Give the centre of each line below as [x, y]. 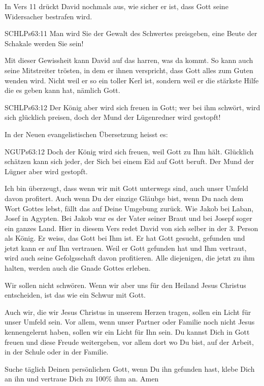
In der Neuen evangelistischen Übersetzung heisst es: [86, 134]
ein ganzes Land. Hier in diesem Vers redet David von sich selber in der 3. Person [131, 228]
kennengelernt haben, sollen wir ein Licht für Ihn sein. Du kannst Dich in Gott [127, 332]
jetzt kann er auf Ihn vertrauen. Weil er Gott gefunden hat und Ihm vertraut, [126, 248]
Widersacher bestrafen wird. [48, 16]
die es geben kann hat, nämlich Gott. [62, 90]
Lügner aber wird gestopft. [46, 171]
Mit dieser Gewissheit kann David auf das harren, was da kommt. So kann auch [129, 60]
